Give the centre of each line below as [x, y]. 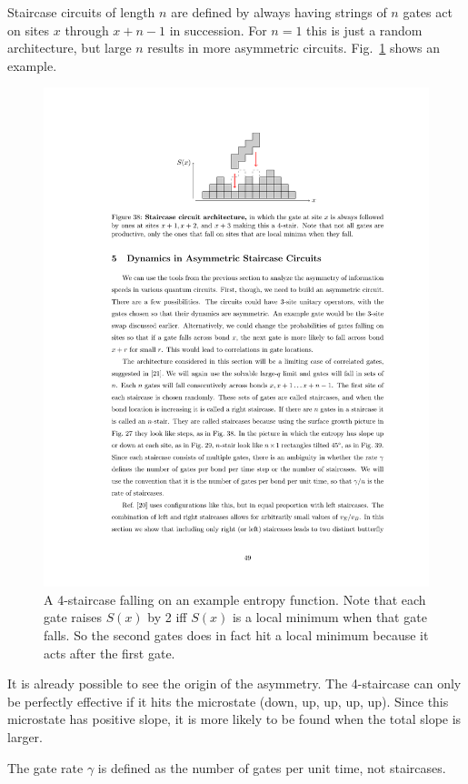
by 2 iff [167, 617]
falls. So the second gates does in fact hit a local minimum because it [236, 635]
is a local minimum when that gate [329, 617]
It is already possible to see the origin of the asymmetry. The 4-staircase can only [234, 683]
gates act [428, 12]
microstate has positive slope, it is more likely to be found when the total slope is [234, 719]
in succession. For [218, 30]
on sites [29, 30]
